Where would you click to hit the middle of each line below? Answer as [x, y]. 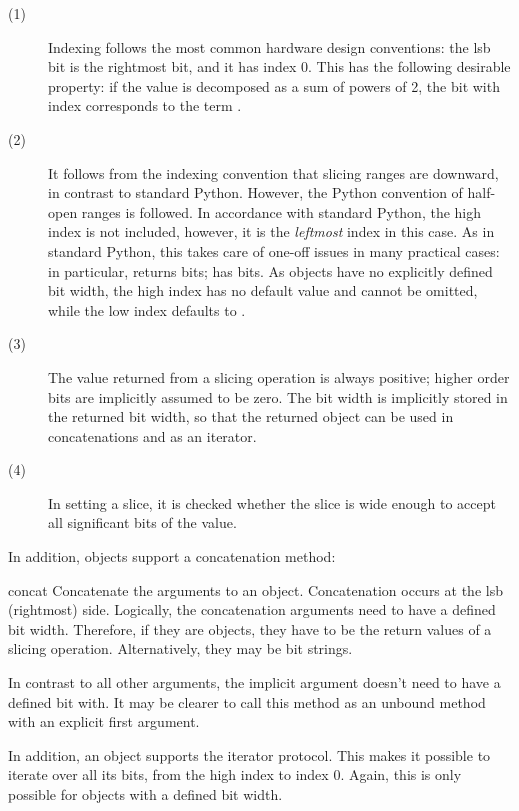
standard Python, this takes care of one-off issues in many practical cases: [274, 250]
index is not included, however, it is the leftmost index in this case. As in [271, 231]
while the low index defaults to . [147, 309]
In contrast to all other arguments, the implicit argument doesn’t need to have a [254, 682]
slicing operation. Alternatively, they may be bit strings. [180, 648]
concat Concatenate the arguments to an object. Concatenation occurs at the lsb [255, 589]
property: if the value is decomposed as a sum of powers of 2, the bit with [274, 85]
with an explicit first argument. [104, 721]
